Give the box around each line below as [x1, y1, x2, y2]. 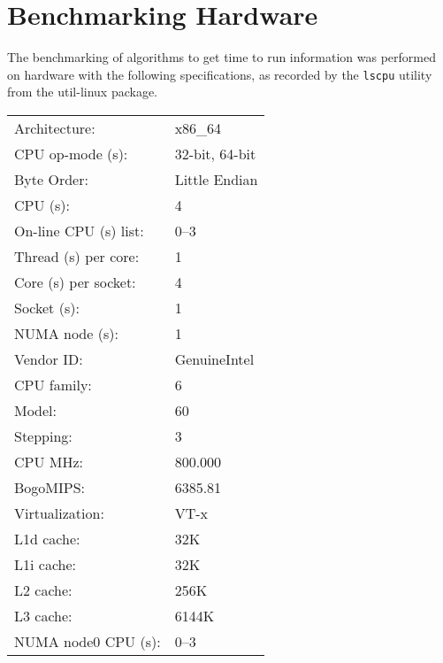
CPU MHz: [14, 451, 84, 472]
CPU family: [14, 374, 92, 395]
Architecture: [14, 117, 95, 138]
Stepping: [14, 425, 73, 446]
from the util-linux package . [7, 82, 158, 101]
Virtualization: [14, 502, 104, 523]
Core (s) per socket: [14, 271, 136, 292]
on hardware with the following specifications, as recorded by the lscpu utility [7, 65, 432, 83]
